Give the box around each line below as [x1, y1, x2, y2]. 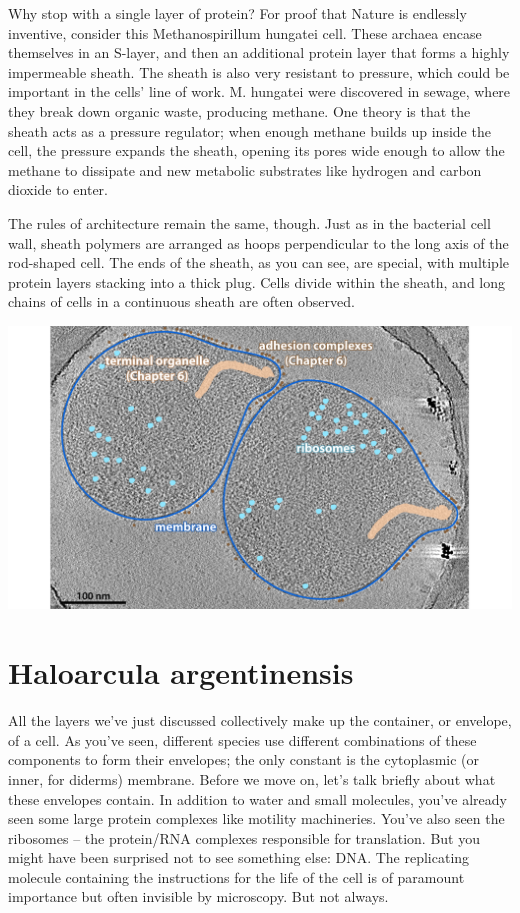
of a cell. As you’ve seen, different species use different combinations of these [8, 729, 477, 750]
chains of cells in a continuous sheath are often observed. [8, 291, 355, 312]
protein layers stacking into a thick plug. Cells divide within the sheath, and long [8, 271, 506, 292]
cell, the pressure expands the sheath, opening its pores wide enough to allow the [8, 140, 505, 161]
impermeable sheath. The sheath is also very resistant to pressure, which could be [8, 61, 510, 82]
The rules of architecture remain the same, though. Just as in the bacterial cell [8, 212, 491, 233]
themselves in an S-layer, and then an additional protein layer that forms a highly [8, 42, 510, 63]
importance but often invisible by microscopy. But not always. [8, 886, 389, 907]
